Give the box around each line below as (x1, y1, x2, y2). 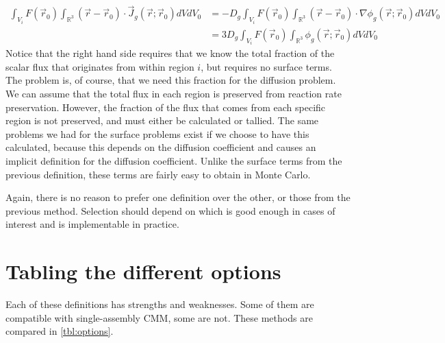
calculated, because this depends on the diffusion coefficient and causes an (5, 140, 316, 154)
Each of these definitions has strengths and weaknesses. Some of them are (5, 297, 314, 311)
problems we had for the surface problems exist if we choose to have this (5, 126, 309, 141)
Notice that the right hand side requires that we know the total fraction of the (5, 46, 335, 60)
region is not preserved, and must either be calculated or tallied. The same (5, 113, 319, 128)
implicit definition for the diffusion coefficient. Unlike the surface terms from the (5, 153, 342, 167)
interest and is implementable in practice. (5, 217, 179, 231)
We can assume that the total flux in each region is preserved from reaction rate (5, 86, 342, 100)
